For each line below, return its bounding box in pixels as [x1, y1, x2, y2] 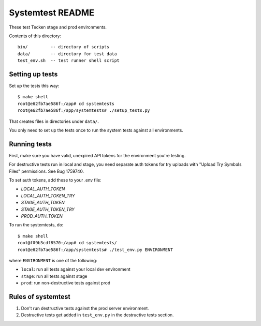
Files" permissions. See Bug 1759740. [9, 168, 84, 174]
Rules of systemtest [9, 293, 71, 301]
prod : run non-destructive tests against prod [21, 280, 111, 286]
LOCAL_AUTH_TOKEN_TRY [21, 193, 75, 198]
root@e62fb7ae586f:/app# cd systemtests [17, 101, 115, 106]
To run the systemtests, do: [9, 222, 64, 228]
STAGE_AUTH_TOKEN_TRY [21, 206, 75, 212]
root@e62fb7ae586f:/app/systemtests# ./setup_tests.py [17, 108, 150, 113]
